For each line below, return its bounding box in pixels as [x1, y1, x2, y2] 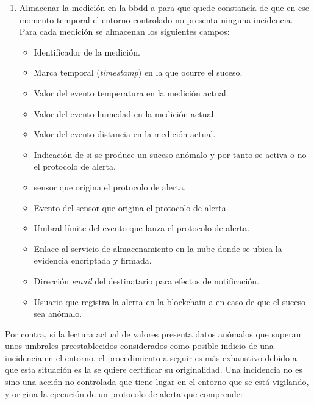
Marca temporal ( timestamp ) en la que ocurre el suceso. [34, 66, 243, 79]
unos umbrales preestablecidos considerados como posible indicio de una [5, 339, 274, 352]
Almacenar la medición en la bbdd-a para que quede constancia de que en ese [19, 1, 309, 13]
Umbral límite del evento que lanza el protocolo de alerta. [34, 222, 250, 234]
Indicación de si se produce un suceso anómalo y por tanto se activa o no [34, 148, 307, 161]
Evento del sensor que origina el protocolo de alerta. [34, 201, 229, 214]
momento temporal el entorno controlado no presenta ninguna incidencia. [19, 13, 293, 26]
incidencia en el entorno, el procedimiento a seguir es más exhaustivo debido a [5, 351, 297, 364]
